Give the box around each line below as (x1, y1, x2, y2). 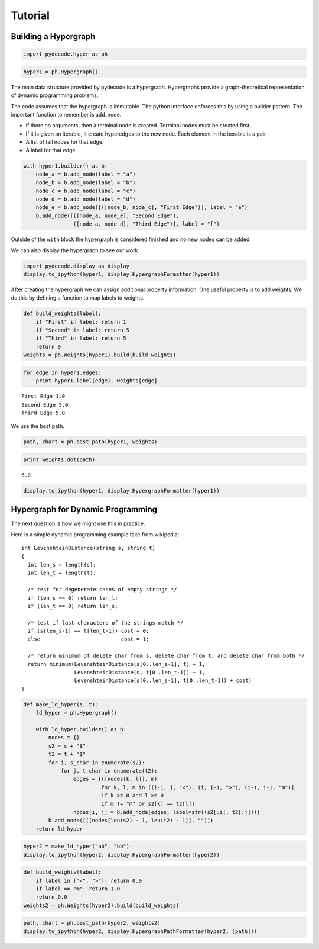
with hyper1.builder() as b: (23, 163, 108, 169)
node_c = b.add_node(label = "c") (35, 187, 136, 194)
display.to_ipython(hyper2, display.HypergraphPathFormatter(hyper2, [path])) (23, 928, 257, 935)
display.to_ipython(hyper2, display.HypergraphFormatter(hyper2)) (23, 851, 220, 858)
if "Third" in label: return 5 (35, 335, 126, 342)
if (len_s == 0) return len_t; (27, 594, 118, 601)
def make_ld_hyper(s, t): (23, 701, 99, 707)
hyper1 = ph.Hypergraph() (23, 68, 99, 75)
